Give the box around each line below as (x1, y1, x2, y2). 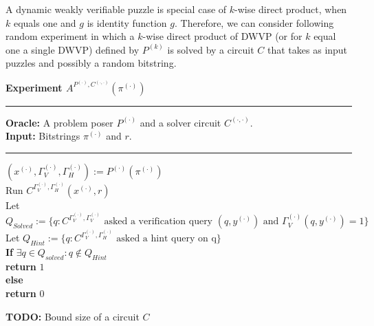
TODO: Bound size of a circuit (5, 309, 140, 323)
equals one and (13, 15, 76, 30)
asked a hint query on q (116, 234, 217, 244)
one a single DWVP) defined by (5, 42, 140, 56)
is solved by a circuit (167, 42, 254, 56)
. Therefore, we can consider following (175, 15, 334, 30)
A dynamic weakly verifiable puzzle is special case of (5, 2, 227, 16)
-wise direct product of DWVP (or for (142, 29, 302, 43)
